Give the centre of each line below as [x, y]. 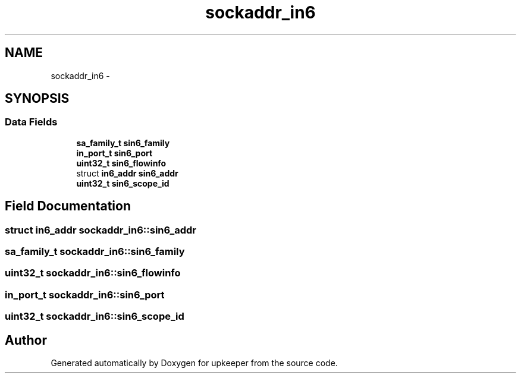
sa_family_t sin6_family [123, 143]
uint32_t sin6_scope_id [123, 183]
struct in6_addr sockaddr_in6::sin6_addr [101, 230]
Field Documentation [68, 206]
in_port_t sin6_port [114, 153]
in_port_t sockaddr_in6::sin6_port [85, 294]
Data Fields [31, 122]
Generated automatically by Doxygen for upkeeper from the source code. [194, 363]
